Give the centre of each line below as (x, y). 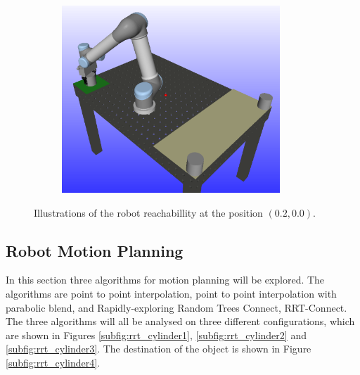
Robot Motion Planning (95, 250)
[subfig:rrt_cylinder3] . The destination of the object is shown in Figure (159, 349)
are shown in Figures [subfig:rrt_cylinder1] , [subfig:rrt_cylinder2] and (156, 335)
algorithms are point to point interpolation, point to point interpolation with (171, 293)
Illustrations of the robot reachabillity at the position (148, 212)
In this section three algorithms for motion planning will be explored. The (165, 280)
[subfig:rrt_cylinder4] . (53, 362)
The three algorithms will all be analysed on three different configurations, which (180, 321)
